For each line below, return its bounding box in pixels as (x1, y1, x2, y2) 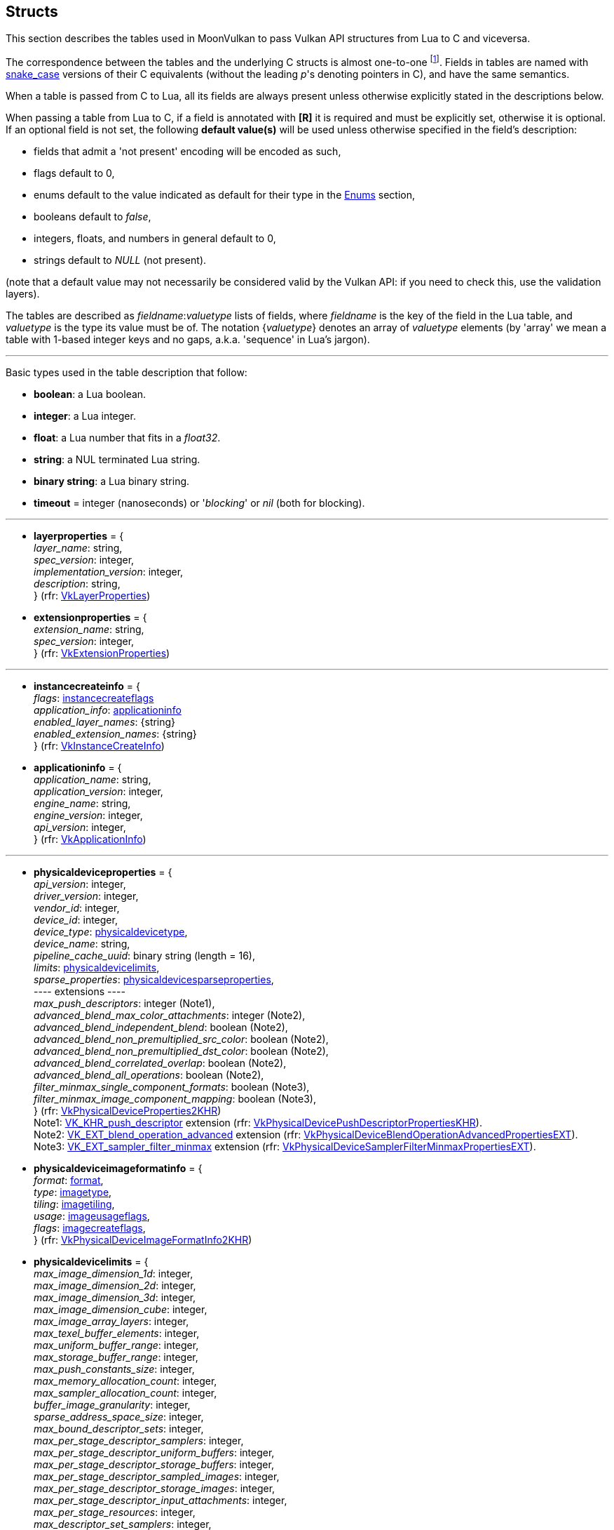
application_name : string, (34, 773, 151, 786)
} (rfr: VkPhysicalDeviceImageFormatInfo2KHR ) (34, 1234, 252, 1246)
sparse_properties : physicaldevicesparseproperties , (34, 973, 274, 986)
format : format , (34, 1174, 104, 1187)
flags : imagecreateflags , (34, 1222, 146, 1235)
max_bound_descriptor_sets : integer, (34, 1423, 204, 1435)
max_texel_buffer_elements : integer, (34, 1327, 200, 1340)
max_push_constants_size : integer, (34, 1363, 195, 1376)
